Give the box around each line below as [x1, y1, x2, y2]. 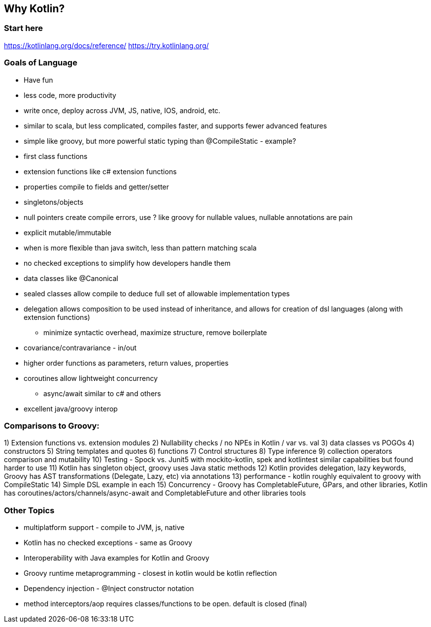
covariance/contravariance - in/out [24, 343, 137, 352]
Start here [4, 23, 43, 33]
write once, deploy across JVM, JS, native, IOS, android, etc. [24, 106, 221, 115]
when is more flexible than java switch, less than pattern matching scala [24, 243, 257, 252]
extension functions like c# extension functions [24, 167, 177, 176]
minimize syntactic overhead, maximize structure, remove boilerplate [43, 328, 267, 337]
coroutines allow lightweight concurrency [24, 374, 158, 382]
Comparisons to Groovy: [4, 420, 99, 431]
